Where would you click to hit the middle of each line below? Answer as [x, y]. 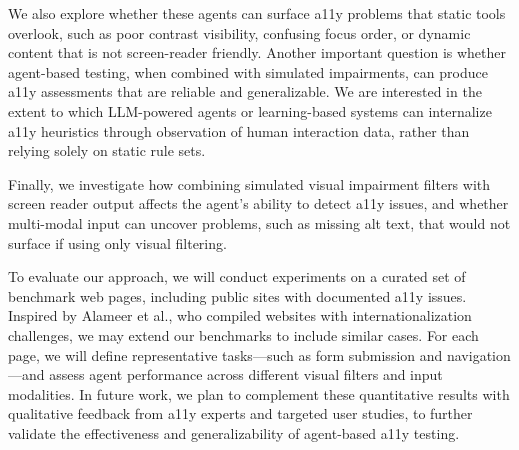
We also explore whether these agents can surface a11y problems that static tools [257, 13]
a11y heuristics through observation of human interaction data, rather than [239, 130]
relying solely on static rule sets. [107, 150]
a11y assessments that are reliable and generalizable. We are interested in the [245, 91]
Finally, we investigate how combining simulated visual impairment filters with [249, 183]
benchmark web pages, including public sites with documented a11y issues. [237, 295]
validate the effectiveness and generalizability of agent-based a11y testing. [234, 432]
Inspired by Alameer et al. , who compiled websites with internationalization [240, 315]
